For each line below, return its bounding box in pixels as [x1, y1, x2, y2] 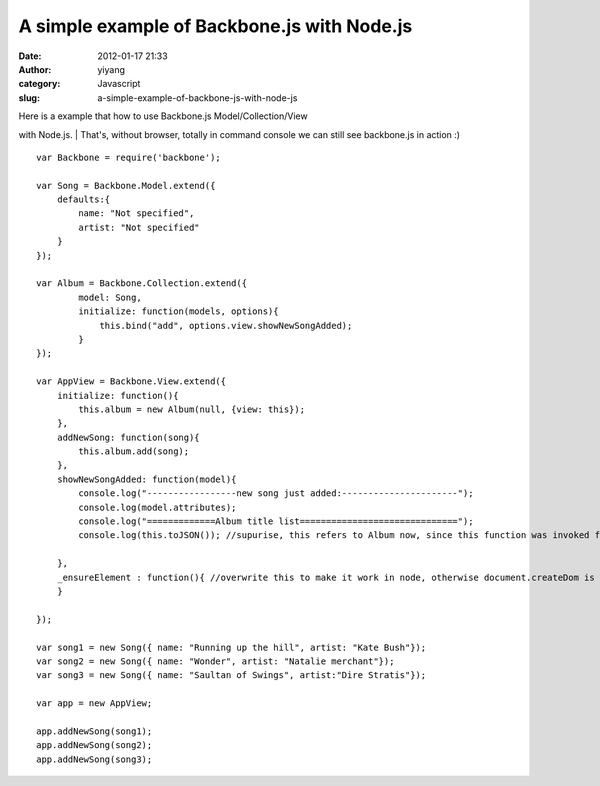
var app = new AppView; [36, 698, 153, 709]
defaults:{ [56, 194, 111, 205]
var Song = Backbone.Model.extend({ [36, 180, 216, 191]
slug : [18, 91, 40, 104]
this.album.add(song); [78, 446, 190, 457]
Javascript [97, 78, 141, 90]
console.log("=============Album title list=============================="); [78, 516, 474, 527]
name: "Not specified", [78, 208, 195, 219]
